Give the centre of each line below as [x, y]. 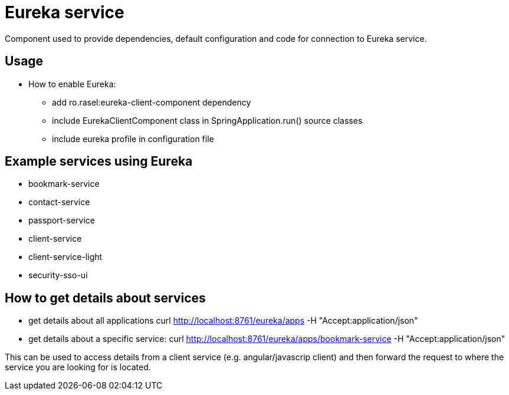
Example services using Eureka [99, 162]
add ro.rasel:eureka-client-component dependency [152, 102]
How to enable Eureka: [72, 84]
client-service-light [65, 257]
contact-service [59, 202]
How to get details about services [105, 298]
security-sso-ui [58, 275]
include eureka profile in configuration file [133, 139]
